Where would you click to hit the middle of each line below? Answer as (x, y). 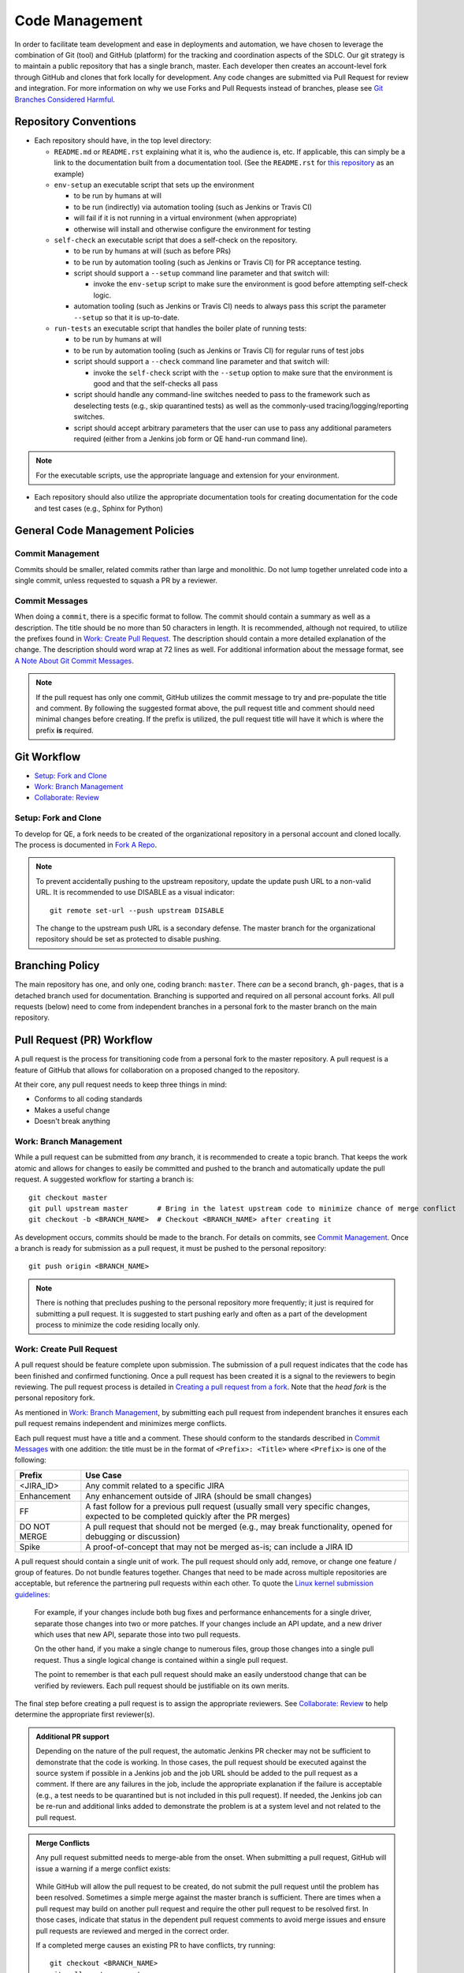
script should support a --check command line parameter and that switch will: (202, 361)
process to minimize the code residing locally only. (118, 1325)
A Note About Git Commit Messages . (74, 661)
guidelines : (32, 1594)
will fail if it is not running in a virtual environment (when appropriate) (185, 218)
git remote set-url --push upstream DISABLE (137, 910)
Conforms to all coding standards (89, 1099)
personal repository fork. (55, 1398)
